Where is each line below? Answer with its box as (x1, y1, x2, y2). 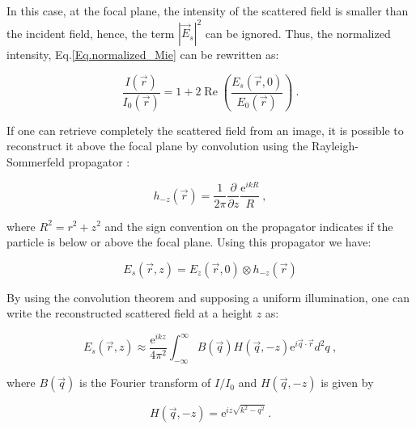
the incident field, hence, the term (6, 24, 175, 41)
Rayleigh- (312, 137, 359, 154)
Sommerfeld (6, 153, 65, 170)
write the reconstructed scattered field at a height (6, 305, 253, 322)
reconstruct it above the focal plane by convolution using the (6, 137, 308, 154)
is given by (320, 374, 374, 391)
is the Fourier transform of (79, 374, 211, 391)
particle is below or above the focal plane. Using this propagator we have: (6, 233, 371, 250)
